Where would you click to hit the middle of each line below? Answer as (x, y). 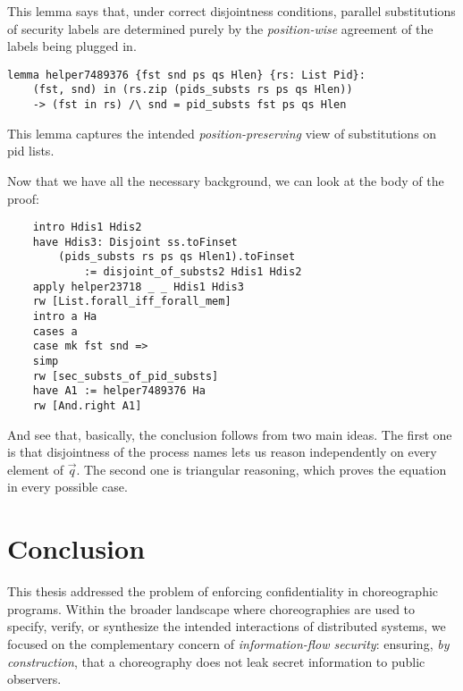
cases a (55, 331)
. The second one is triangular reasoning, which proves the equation (261, 469)
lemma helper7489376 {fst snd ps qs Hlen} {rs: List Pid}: (186, 75)
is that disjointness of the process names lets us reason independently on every (222, 452)
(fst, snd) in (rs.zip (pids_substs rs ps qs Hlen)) (193, 90)
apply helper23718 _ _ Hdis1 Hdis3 (138, 287)
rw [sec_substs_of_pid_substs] (126, 376)
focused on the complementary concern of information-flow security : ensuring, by (228, 643)
